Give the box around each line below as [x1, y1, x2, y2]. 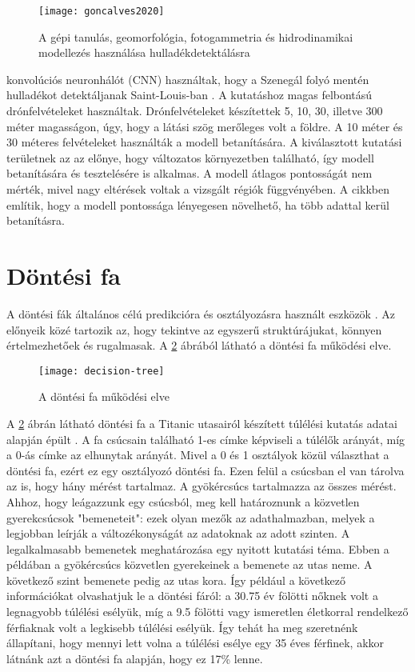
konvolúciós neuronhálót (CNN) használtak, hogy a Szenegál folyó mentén [6, 70, 369, 87]
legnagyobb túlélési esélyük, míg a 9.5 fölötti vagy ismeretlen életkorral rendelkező [6, 603, 409, 620]
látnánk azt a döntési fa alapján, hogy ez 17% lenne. [6, 650, 263, 666]
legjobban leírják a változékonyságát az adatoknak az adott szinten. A [6, 525, 350, 542]
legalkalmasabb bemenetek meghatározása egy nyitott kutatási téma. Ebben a [6, 540, 389, 557]
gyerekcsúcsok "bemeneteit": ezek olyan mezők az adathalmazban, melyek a [6, 509, 375, 526]
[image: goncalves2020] [38, 6, 165, 17]
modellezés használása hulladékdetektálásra [38, 44, 250, 61]
